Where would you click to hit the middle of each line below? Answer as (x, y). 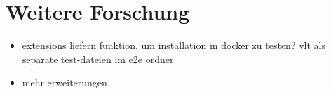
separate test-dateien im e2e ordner (98, 59)
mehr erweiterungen (65, 82)
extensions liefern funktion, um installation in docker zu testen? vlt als (174, 45)
